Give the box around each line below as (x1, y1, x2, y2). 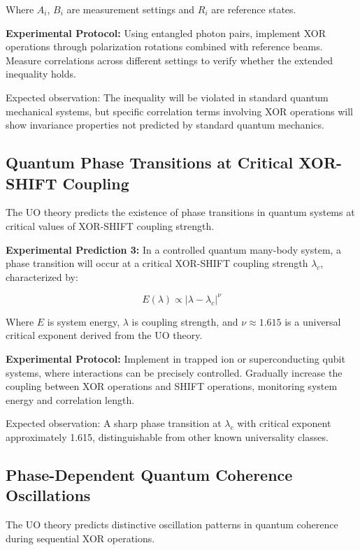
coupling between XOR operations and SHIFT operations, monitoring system (6, 379, 338, 393)
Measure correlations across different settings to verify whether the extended (6, 52, 333, 67)
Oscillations (6, 484, 91, 506)
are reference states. (211, 2, 296, 16)
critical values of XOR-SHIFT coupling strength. (6, 218, 215, 233)
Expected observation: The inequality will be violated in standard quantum (6, 89, 329, 104)
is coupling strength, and (131, 314, 238, 328)
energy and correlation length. (6, 392, 135, 407)
